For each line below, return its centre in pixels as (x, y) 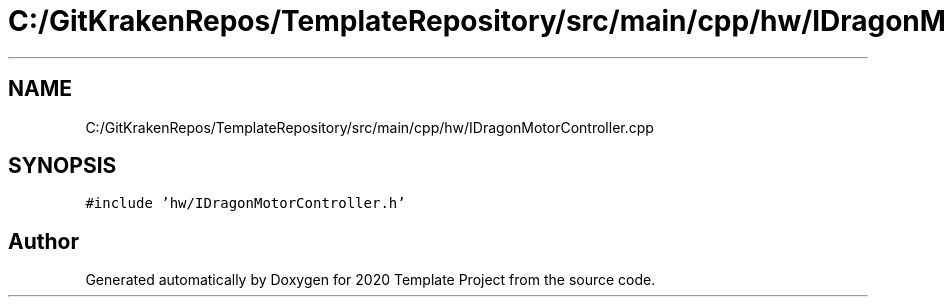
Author (43, 241)
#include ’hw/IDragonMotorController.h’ (245, 203)
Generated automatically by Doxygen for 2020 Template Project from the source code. (370, 280)
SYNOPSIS (62, 166)
